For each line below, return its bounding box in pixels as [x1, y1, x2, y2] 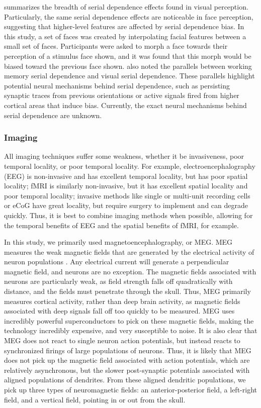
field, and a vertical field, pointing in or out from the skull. [4, 394, 186, 404]
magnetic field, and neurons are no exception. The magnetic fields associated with [4, 266, 256, 276]
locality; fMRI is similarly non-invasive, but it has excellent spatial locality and [4, 180, 248, 191]
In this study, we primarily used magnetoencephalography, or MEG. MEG [4, 237, 233, 247]
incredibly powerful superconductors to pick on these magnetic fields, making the [4, 315, 254, 326]
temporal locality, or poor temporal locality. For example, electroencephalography [4, 160, 255, 171]
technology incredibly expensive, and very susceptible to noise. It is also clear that [4, 325, 257, 336]
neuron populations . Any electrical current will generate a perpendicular [4, 256, 229, 267]
